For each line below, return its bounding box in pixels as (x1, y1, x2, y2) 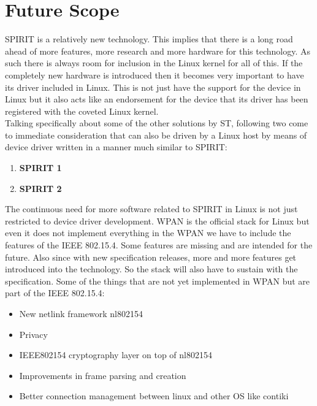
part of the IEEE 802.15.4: (5, 286, 105, 299)
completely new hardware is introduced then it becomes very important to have (5, 68, 304, 81)
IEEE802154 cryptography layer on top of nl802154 (19, 348, 212, 361)
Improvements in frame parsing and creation (19, 369, 186, 381)
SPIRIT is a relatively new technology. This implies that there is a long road (5, 33, 293, 45)
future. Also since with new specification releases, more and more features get (5, 250, 297, 263)
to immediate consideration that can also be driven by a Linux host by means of (5, 128, 307, 141)
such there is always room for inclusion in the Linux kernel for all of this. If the (5, 56, 303, 69)
